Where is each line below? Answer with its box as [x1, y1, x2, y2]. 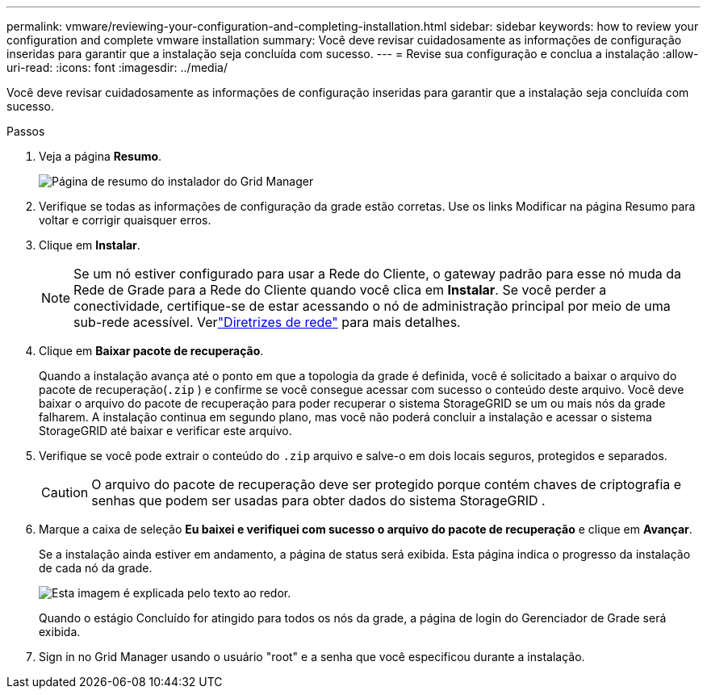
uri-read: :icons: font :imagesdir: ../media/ [6, 61, 228, 74]
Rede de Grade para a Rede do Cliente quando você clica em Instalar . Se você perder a [73, 282, 607, 298]
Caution [41, 484, 89, 500]
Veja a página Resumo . [39, 149, 162, 163]
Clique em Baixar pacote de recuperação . [39, 344, 264, 358]
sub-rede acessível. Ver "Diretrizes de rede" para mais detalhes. [73, 314, 461, 330]
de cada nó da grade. [39, 561, 153, 575]
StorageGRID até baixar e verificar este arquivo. [39, 424, 292, 438]
